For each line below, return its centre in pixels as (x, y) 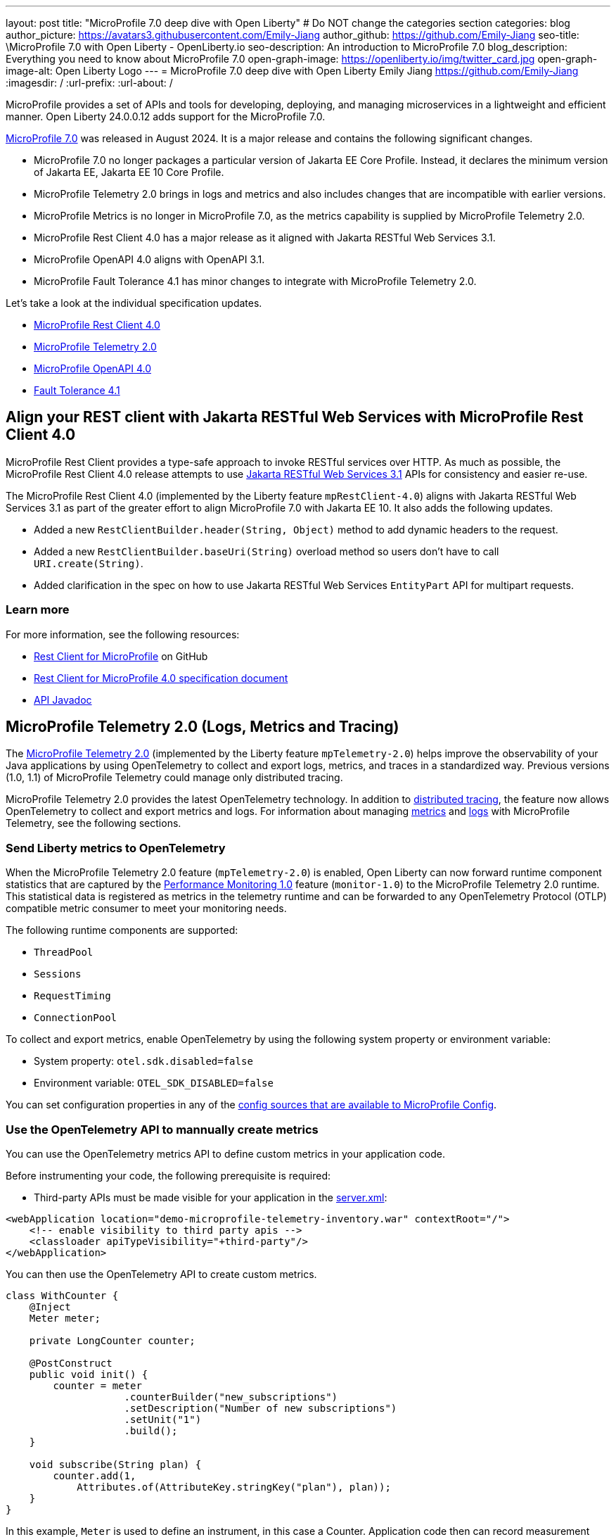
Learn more (38, 610)
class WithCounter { (62, 1295)
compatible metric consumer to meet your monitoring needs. (146, 909)
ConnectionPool (76, 1018)
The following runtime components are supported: (122, 930)
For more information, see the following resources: (123, 634)
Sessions (58, 974)
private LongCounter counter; (112, 1340)
